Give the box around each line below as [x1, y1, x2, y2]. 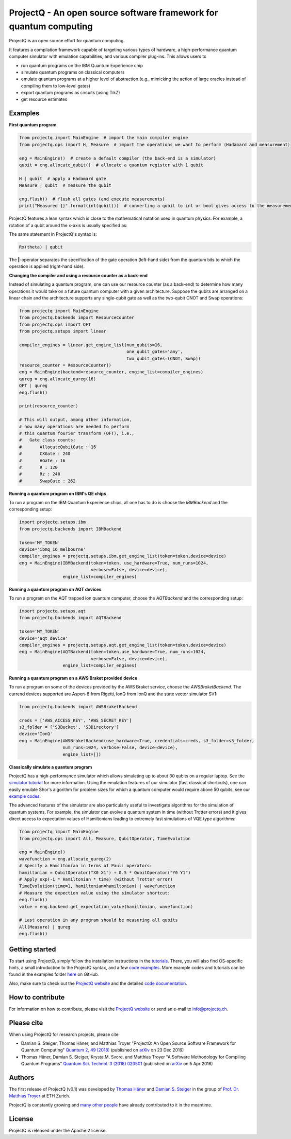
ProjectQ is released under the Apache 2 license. [9, 1127, 107, 1133]
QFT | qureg [19, 383, 48, 388]
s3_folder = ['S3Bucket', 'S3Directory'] [19, 724, 119, 730]
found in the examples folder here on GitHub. [9, 971, 99, 977]
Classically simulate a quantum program [9, 764, 92, 770]
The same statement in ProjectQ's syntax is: [9, 231, 97, 237]
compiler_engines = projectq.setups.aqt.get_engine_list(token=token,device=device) [19, 642, 226, 648]
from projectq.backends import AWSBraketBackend [19, 704, 137, 709]
